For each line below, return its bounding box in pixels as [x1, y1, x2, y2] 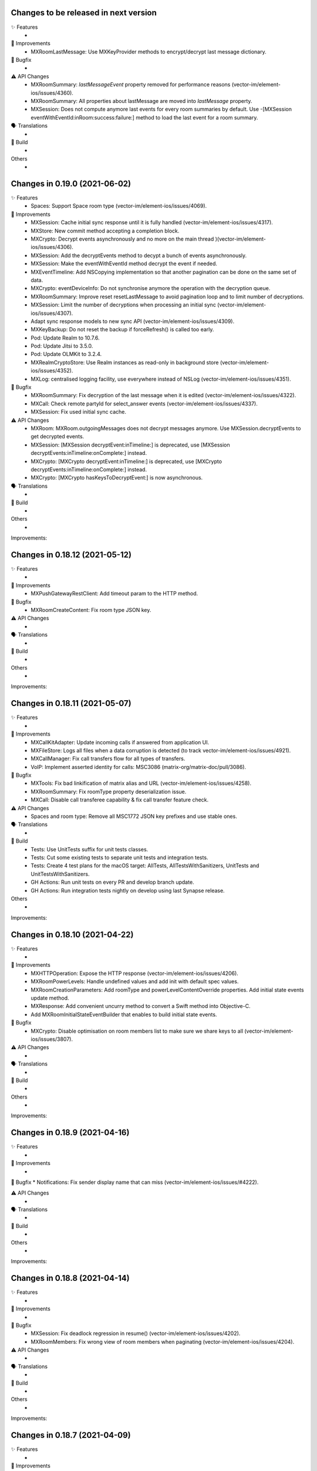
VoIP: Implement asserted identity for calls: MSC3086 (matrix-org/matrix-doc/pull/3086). [31, 763, 247, 770]
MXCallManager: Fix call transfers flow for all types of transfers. [31, 755, 186, 762]
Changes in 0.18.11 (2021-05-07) [11, 698, 131, 708]
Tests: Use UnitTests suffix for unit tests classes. [31, 846, 149, 853]
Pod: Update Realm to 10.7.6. [31, 334, 100, 341]
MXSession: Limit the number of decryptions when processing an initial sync [31, 301, 217, 308]
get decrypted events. [31, 433, 85, 440]
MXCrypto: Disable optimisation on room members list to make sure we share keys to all [31, 1027, 244, 1034]
